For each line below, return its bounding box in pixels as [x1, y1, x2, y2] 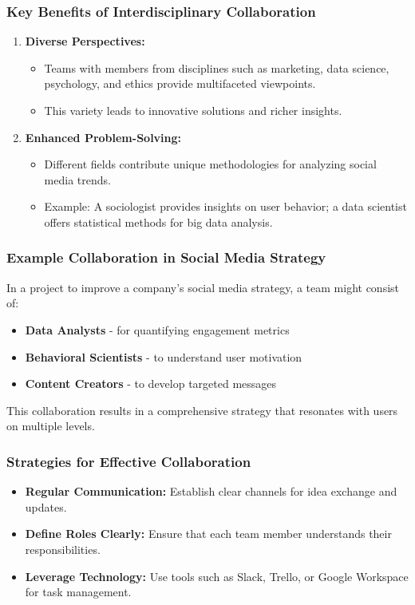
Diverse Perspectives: [25, 33, 145, 49]
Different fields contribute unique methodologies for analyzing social [44, 156, 377, 172]
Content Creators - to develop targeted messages [25, 375, 277, 392]
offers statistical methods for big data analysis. [44, 213, 273, 230]
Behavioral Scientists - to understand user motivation [25, 348, 302, 365]
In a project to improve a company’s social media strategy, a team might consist [6, 279, 400, 295]
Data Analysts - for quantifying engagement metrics [25, 321, 290, 338]
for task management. [25, 583, 132, 600]
